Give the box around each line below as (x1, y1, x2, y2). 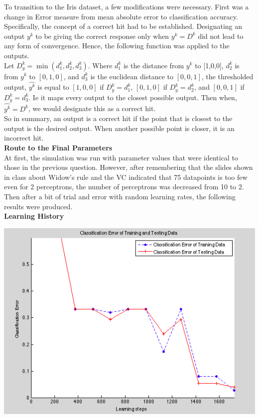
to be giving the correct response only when (35, 30, 169, 41)
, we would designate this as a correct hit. (28, 103, 156, 114)
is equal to (37, 82, 69, 92)
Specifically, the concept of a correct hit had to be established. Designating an (4, 21, 243, 31)
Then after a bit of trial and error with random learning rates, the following (4, 191, 236, 201)
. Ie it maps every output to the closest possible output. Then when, (28, 92, 237, 102)
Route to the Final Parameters (4, 142, 113, 153)
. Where (88, 60, 113, 70)
